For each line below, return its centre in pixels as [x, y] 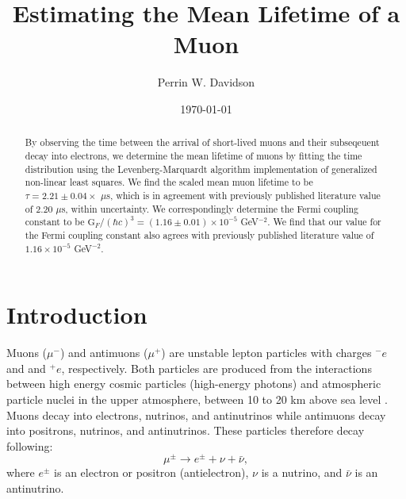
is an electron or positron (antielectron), [151, 472]
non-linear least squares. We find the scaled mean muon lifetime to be [169, 182]
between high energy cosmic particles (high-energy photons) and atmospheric [194, 384]
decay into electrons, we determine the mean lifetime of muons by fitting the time [193, 155]
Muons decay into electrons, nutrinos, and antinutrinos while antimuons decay [196, 415]
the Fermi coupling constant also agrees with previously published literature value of [199, 234]
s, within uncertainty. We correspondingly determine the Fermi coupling [210, 208]
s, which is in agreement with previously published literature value [243, 195]
